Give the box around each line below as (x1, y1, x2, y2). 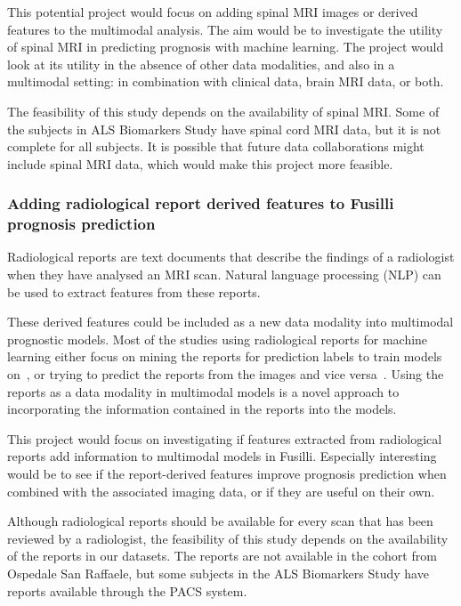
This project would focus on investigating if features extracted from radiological (7, 429, 442, 448)
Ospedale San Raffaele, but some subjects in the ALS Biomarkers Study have (7, 563, 429, 582)
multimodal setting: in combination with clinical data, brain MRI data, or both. (7, 72, 444, 91)
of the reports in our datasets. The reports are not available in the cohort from (7, 546, 437, 565)
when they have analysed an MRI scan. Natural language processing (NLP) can (7, 265, 441, 284)
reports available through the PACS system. (7, 581, 247, 600)
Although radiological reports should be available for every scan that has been (7, 512, 433, 530)
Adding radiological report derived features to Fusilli (7, 192, 394, 214)
